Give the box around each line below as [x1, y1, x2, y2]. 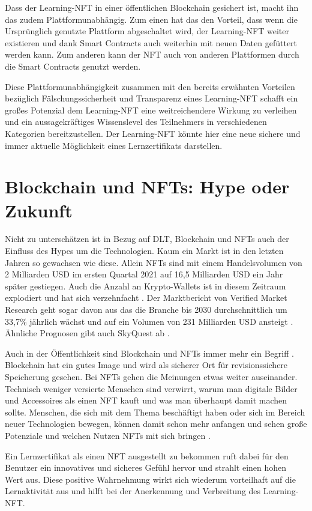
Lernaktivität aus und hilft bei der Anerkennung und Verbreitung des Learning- [5, 485, 299, 497]
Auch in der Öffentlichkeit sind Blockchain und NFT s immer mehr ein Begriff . [5, 346, 294, 359]
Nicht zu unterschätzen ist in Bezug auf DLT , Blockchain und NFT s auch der [5, 232, 289, 245]
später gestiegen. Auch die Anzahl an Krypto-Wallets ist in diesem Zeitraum [5, 279, 286, 292]
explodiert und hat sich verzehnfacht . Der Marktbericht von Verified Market [5, 291, 287, 304]
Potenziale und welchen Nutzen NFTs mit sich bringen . [5, 429, 211, 441]
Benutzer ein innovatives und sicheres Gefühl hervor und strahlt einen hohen [5, 461, 287, 474]
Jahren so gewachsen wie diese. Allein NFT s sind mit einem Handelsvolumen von [5, 256, 302, 268]
